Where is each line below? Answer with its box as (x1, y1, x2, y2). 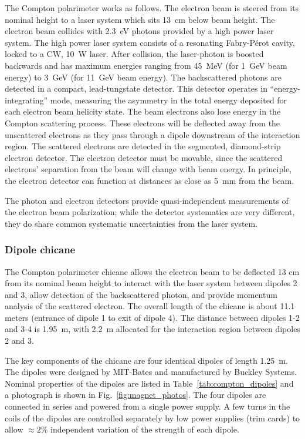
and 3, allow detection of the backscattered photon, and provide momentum (5, 288, 277, 300)
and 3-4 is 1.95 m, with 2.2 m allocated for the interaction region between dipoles (5, 323, 300, 335)
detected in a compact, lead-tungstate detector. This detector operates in (5, 82, 267, 95)
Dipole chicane (5, 242, 76, 257)
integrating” (5, 93, 48, 106)
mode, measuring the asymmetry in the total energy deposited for (50, 93, 287, 106)
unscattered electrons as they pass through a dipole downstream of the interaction (5, 128, 300, 140)
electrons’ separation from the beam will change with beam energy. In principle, (5, 163, 292, 175)
